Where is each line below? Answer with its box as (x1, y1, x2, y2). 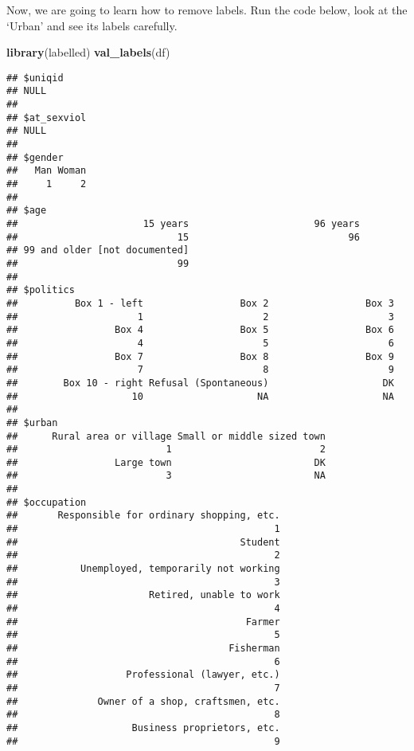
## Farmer (6, 616, 280, 628)
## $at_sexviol (6, 111, 87, 123)
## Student (6, 536, 280, 548)
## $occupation (6, 496, 87, 508)
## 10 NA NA (6, 390, 394, 402)
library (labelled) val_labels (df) (6, 44, 170, 61)
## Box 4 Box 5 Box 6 (6, 324, 394, 336)
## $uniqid (6, 72, 64, 84)
